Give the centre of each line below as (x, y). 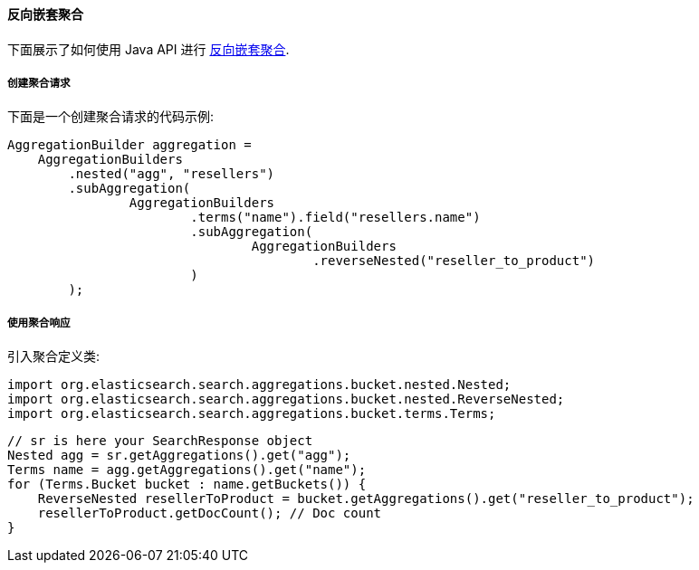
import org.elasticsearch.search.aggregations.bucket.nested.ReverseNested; (286, 399)
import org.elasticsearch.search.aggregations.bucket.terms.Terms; (252, 414)
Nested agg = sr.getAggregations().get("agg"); (179, 456)
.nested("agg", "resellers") (172, 174)
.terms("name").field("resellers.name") (335, 218)
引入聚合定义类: (54, 356)
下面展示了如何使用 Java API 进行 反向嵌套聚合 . (148, 49)
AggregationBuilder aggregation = (129, 145)
